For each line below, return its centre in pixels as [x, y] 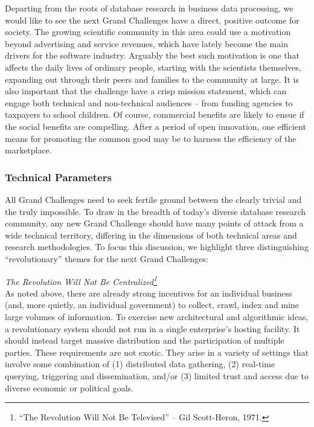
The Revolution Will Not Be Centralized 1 [81, 280]
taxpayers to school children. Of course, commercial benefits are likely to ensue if [155, 114]
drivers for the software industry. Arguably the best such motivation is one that [152, 55]
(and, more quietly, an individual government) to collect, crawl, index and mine [152, 305]
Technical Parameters [58, 177]
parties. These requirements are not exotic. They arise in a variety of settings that [157, 352]
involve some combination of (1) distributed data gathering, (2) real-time [140, 364]
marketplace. [28, 150]
